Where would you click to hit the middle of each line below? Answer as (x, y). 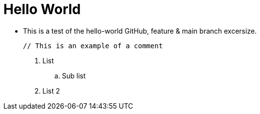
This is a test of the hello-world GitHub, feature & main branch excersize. (140, 31)
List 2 (51, 91)
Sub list (74, 76)
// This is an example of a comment (93, 46)
